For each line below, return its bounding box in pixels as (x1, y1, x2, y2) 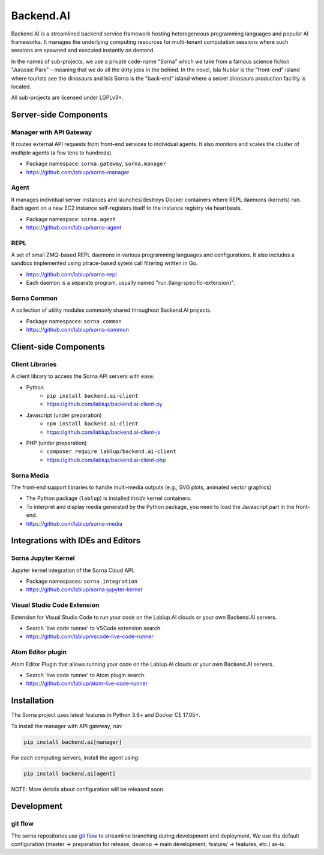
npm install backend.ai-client (46, 421, 139, 427)
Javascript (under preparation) (26, 412, 102, 419)
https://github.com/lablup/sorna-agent (26, 224, 122, 231)
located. (11, 83, 31, 90)
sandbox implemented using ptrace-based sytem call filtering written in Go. (11, 260, 198, 267)
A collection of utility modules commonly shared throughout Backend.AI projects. (11, 306, 212, 314)
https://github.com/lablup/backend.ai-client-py (46, 400, 163, 408)
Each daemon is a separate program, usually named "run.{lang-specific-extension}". (26, 279, 235, 287)
